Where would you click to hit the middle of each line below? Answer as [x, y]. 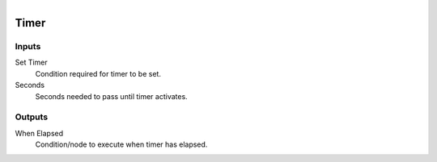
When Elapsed [39, 133]
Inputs [28, 46]
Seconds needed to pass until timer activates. [111, 96]
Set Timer [31, 62]
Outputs [32, 117]
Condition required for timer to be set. [98, 73]
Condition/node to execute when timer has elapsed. [121, 144]
